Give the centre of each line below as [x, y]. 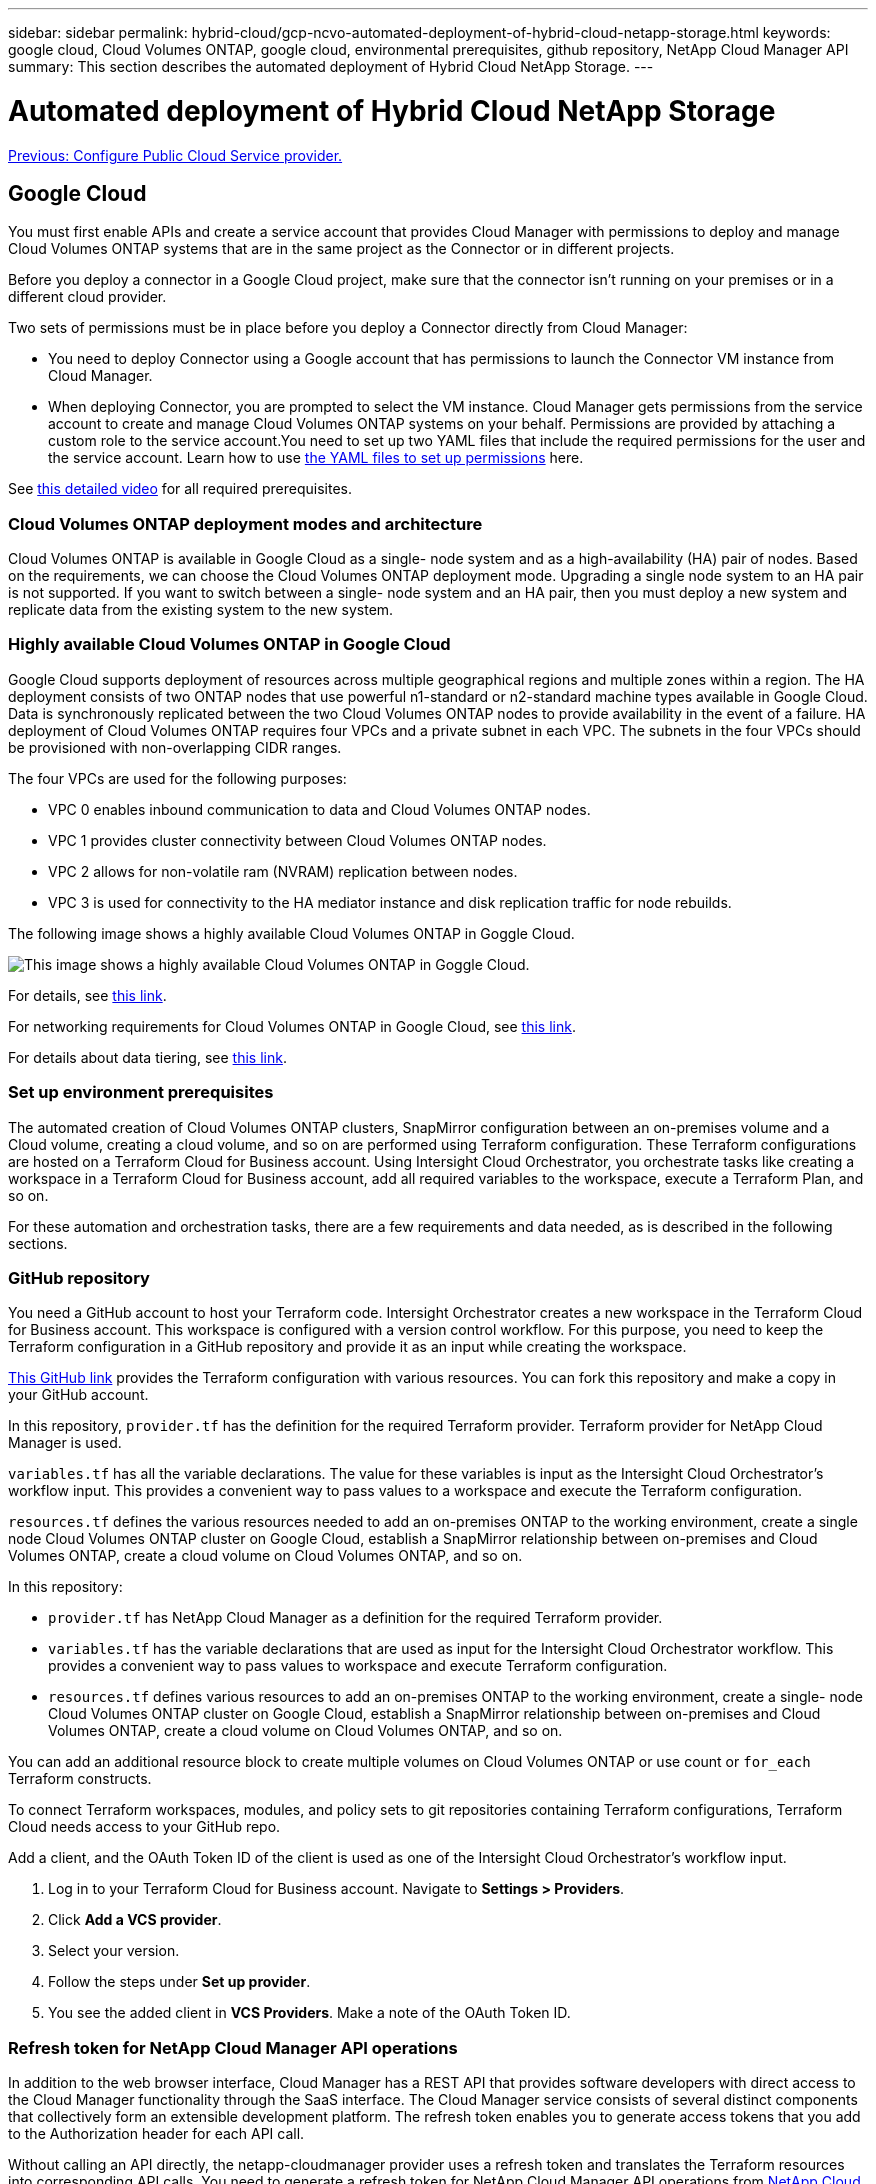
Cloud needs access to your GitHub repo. [144, 1827]
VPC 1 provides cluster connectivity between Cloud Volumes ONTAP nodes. [297, 840]
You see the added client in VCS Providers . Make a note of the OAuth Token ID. [309, 2013]
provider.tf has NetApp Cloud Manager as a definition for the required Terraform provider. [355, 1618]
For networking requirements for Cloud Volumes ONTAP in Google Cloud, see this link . [292, 1026]
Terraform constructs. [80, 1779]
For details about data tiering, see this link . [147, 1057]
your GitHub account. [78, 1395]
